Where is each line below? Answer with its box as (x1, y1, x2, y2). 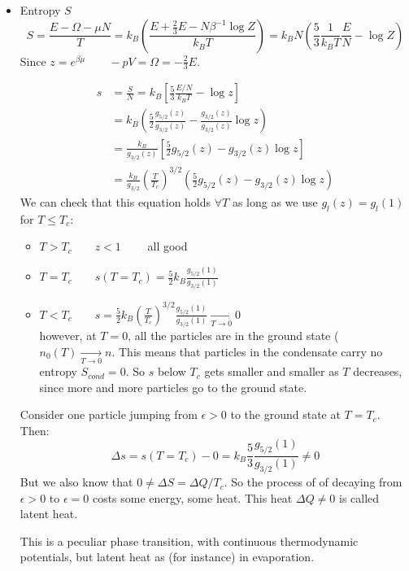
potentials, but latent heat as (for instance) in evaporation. (20, 548, 315, 565)
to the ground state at (230, 406, 341, 423)
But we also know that (20, 473, 133, 490)
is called (339, 489, 380, 506)
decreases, (353, 363, 402, 380)
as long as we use (232, 194, 318, 211)
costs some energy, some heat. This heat (92, 489, 293, 506)
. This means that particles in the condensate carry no (111, 342, 383, 360)
